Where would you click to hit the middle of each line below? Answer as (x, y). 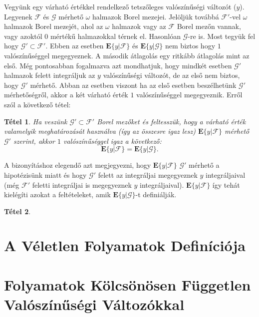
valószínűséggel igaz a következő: (113, 141)
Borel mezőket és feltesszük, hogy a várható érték (171, 121)
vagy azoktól (23, 36)
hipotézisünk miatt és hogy (45, 174)
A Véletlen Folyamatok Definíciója (125, 245)
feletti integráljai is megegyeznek (82, 184)
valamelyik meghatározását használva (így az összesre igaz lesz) (100, 131)
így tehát (226, 184)
